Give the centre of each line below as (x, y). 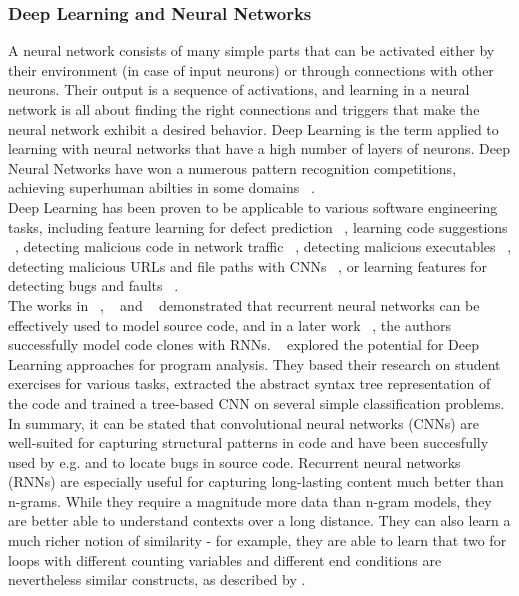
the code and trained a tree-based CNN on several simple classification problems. (256, 402)
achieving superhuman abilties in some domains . (161, 187)
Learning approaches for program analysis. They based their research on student (254, 363)
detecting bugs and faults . (93, 285)
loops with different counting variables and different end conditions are (225, 559)
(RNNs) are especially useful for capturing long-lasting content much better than (256, 481)
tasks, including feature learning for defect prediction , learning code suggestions (258, 226)
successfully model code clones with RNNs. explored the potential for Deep (243, 344)
